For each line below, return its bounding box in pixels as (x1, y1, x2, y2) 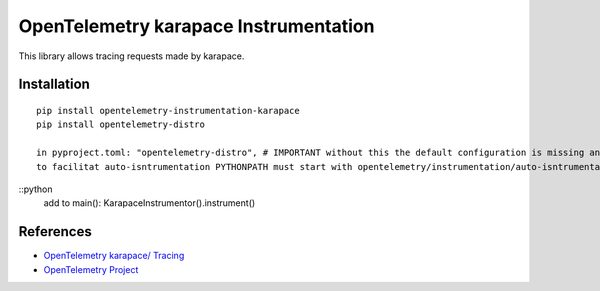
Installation (18, 76, 90, 93)
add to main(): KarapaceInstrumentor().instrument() (43, 197, 256, 209)
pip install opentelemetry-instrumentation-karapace (36, 105, 300, 116)
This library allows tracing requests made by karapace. (18, 50, 245, 62)
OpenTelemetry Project (43, 263, 139, 275)
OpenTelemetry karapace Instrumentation (18, 15, 375, 37)
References (18, 223, 92, 240)
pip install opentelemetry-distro (36, 119, 205, 130)
